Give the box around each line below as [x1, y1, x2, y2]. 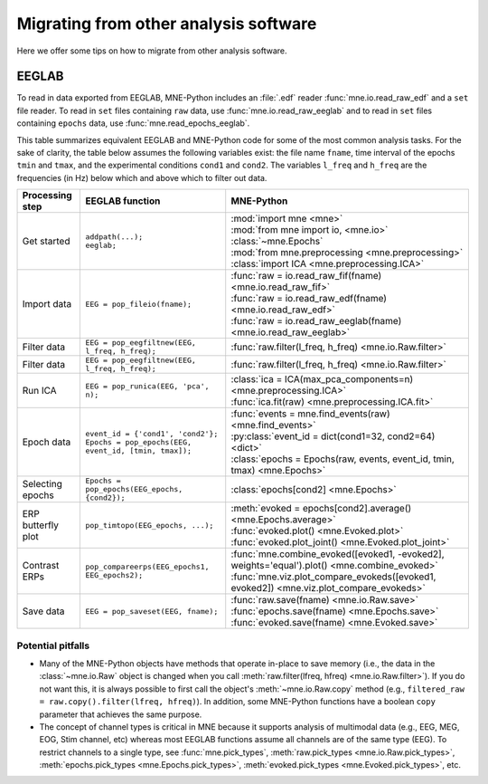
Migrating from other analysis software [16, 14, 317, 33]
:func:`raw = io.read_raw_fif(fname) [230, 270, 382, 282]
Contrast [22, 559, 60, 572]
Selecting [22, 477, 63, 490]
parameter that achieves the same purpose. [39, 709, 202, 720]
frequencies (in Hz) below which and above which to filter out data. [16, 172, 267, 183]
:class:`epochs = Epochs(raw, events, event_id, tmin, [230, 453, 455, 465]
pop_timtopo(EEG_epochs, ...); [85, 521, 214, 530]
